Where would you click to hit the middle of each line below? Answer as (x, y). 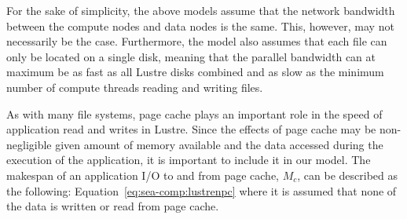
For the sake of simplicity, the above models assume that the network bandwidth (201, 10)
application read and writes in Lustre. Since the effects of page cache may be (191, 129)
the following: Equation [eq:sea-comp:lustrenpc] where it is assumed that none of (202, 190)
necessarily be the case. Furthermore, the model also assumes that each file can (197, 41)
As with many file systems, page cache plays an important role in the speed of (194, 113)
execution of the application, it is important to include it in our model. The (189, 160)
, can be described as (348, 175)
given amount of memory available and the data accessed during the (219, 144)
